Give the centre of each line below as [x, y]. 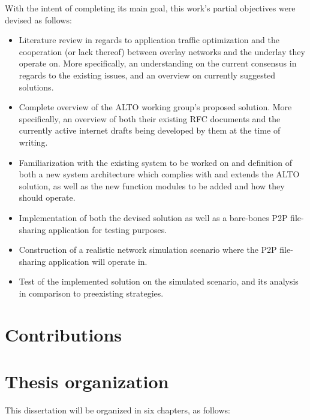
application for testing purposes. [108, 229]
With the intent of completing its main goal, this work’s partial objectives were [150, 8]
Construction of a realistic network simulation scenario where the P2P [148, 250]
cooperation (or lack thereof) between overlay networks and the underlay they [162, 51]
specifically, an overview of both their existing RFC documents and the [150, 118]
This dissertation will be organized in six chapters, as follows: [118, 410]
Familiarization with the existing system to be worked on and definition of [155, 162]
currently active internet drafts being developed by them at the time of [150, 130]
